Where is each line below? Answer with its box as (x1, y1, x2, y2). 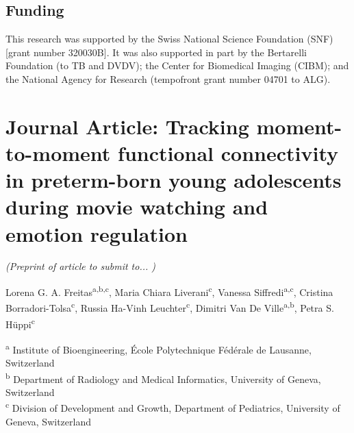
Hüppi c (5, 314, 35, 331)
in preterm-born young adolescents (5, 166, 342, 194)
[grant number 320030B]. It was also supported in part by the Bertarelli (5, 45, 307, 59)
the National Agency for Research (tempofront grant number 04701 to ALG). (5, 71, 331, 86)
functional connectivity (118, 138, 338, 166)
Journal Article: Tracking (5, 112, 249, 140)
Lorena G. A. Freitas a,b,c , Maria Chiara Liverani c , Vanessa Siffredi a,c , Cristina (5, 283, 333, 299)
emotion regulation (5, 219, 188, 247)
